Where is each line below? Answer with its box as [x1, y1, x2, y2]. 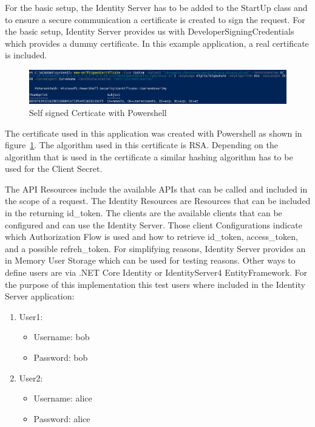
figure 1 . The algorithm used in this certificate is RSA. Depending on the [5, 138, 278, 151]
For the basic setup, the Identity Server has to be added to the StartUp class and [5, 1, 308, 13]
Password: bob [33, 351, 88, 364]
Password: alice [33, 412, 90, 425]
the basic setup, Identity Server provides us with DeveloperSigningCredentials [5, 25, 294, 38]
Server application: [5, 290, 75, 302]
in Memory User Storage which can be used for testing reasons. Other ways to [5, 254, 296, 267]
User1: [19, 310, 43, 323]
